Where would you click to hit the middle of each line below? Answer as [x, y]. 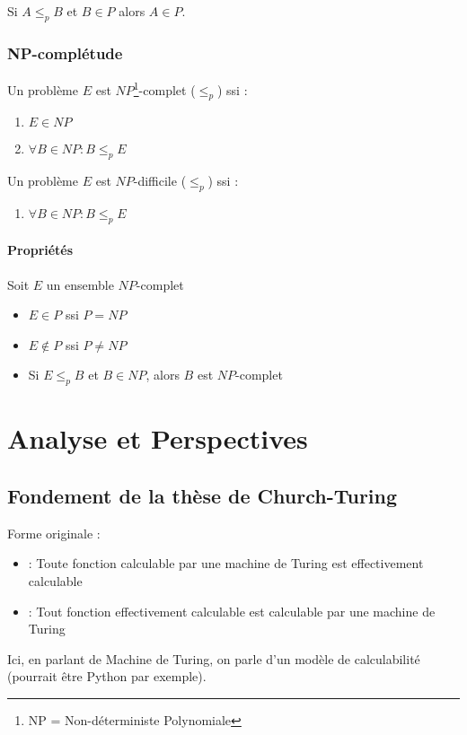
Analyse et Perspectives [158, 438]
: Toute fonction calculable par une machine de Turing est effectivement [226, 563]
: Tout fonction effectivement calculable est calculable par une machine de [232, 611]
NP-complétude [65, 52]
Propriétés [40, 250]
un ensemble [80, 284]
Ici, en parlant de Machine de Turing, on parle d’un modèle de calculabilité [214, 658]
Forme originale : [54, 533]
